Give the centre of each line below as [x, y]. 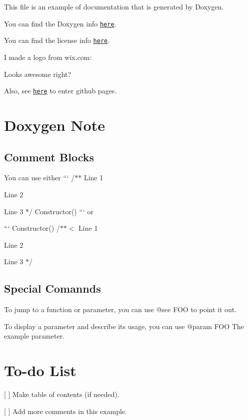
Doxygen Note [54, 125]
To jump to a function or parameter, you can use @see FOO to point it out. [120, 309]
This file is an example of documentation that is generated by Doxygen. [114, 6]
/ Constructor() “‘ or [61, 211]
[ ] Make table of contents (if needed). [62, 394]
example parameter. [34, 336]
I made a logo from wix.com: [48, 57]
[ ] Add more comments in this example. [65, 411]
